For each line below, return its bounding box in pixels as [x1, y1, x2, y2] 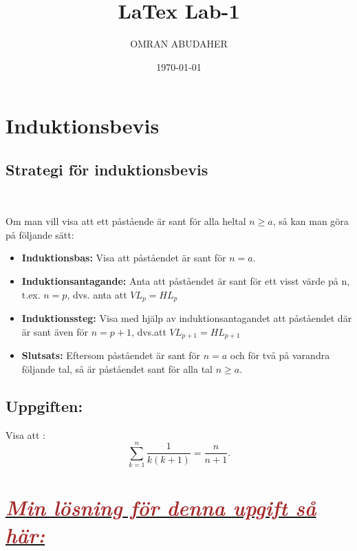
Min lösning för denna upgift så [6, 493, 316, 522]
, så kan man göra [272, 214, 349, 228]
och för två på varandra [230, 348, 330, 363]
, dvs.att [131, 324, 166, 338]
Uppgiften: [6, 395, 83, 416]
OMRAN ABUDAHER [130, 36, 228, 51]
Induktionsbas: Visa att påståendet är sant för [21, 250, 226, 265]
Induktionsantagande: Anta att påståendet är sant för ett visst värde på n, [21, 274, 350, 288]
